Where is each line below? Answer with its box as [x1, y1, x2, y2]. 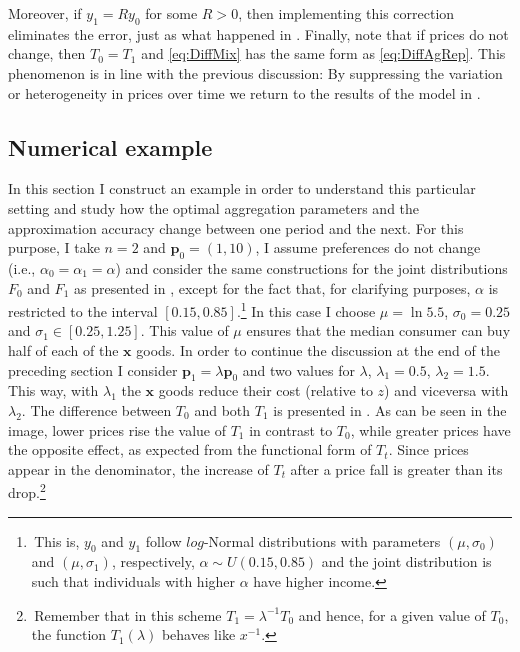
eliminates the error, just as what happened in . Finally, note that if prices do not [8, 23, 509, 44]
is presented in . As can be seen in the [273, 399, 507, 420]
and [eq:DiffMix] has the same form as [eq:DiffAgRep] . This [141, 43, 506, 64]
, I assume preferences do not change [255, 237, 481, 258]
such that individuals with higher [31, 570, 236, 591]
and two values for [242, 359, 355, 380]
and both [194, 399, 251, 420]
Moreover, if [8, 3, 82, 23]
